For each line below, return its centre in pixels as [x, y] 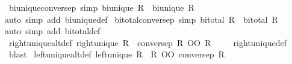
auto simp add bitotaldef [53, 31]
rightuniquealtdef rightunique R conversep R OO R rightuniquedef [148, 42]
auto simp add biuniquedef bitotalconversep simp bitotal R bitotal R [141, 19]
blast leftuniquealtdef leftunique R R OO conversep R [116, 54]
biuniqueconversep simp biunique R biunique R [101, 7]
